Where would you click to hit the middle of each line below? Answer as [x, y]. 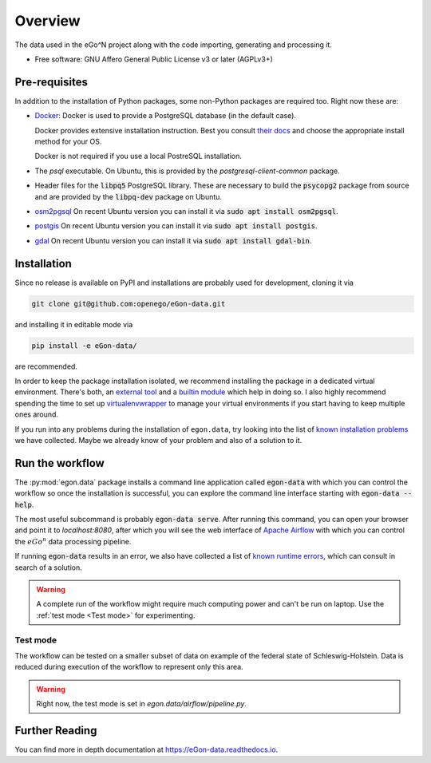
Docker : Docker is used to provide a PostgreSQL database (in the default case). [166, 116]
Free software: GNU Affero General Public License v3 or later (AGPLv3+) [154, 59]
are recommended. [46, 366]
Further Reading [56, 730]
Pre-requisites [51, 82]
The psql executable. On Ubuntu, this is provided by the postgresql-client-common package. [188, 171]
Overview [47, 21]
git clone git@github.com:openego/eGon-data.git [129, 304]
